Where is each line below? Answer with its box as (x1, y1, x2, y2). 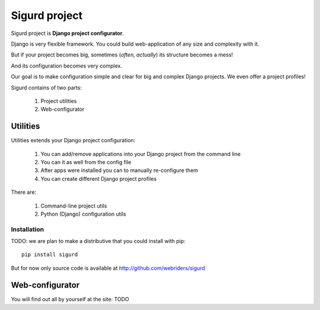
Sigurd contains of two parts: (11, 84, 82, 91)
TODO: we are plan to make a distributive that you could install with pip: (11, 238, 186, 245)
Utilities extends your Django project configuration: (11, 137, 136, 144)
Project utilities (40, 97, 77, 104)
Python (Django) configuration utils (40, 210, 127, 218)
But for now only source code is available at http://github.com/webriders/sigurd (11, 264, 206, 271)
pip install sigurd (21, 251, 78, 258)
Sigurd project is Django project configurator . (11, 30, 124, 37)
